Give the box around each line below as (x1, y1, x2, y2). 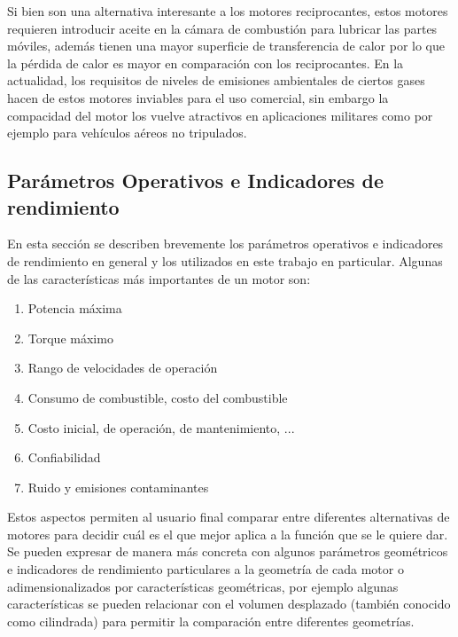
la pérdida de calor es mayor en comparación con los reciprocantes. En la (7, 53, 404, 72)
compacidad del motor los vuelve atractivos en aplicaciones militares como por (7, 106, 433, 124)
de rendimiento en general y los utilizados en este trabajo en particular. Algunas (7, 251, 443, 270)
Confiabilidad (27, 448, 101, 467)
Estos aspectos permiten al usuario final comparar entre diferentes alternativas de (7, 507, 450, 526)
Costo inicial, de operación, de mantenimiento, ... (27, 418, 295, 436)
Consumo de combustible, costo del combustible (27, 388, 288, 406)
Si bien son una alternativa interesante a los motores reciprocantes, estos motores (7, 2, 448, 20)
